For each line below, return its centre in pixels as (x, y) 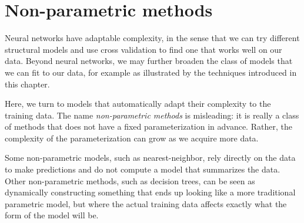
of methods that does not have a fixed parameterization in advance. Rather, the (148, 126)
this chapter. (27, 84)
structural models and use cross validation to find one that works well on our (143, 49)
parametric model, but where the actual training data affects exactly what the (146, 203)
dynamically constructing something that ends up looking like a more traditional (150, 192)
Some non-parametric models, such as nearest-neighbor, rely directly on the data (150, 158)
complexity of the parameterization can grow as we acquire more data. (132, 138)
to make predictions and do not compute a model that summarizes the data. (143, 169)
